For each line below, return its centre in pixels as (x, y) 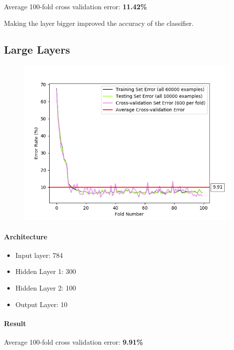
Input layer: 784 (39, 255)
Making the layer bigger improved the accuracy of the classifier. (99, 23)
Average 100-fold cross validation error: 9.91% (74, 341)
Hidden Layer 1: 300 (46, 271)
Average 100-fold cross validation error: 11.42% (76, 6)
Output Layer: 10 (41, 304)
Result (15, 323)
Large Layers (37, 49)
